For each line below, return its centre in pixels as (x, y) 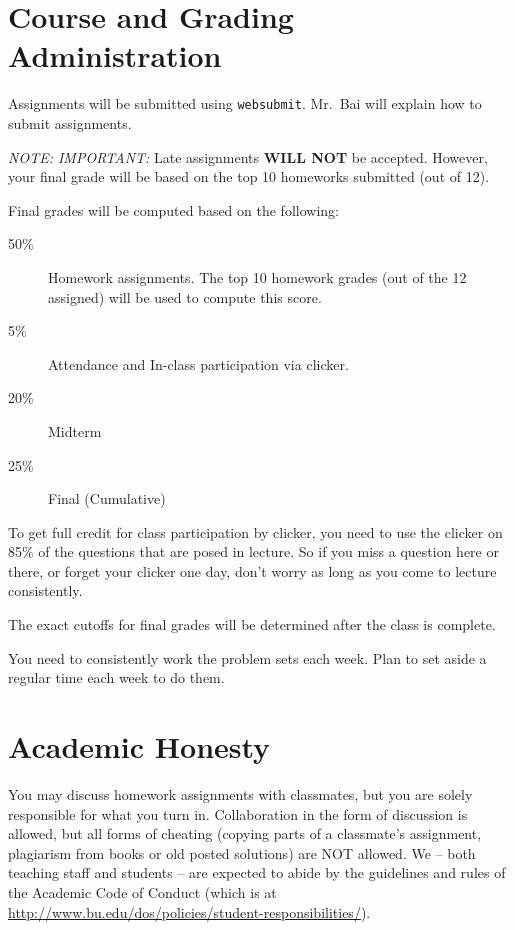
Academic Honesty (139, 746)
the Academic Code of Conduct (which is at (142, 891)
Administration (115, 55)
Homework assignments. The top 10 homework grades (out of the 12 (257, 276)
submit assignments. (70, 122)
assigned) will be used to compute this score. (185, 296)
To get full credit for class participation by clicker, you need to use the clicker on (255, 531)
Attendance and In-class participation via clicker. (198, 363)
